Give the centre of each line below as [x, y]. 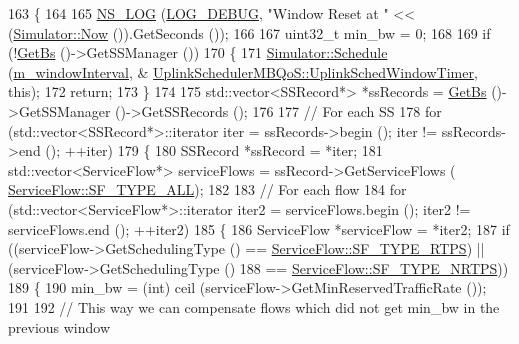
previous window [59, 326]
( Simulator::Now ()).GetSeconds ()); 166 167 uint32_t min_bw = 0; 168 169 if [249, 32]
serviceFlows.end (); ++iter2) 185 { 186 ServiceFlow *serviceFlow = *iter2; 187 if [259, 228]
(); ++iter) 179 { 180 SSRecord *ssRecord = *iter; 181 [214, 150]
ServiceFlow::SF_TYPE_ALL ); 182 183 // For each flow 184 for [207, 189]
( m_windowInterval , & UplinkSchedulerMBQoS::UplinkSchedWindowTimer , [243, 71]
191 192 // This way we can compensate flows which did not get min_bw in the [254, 306]
